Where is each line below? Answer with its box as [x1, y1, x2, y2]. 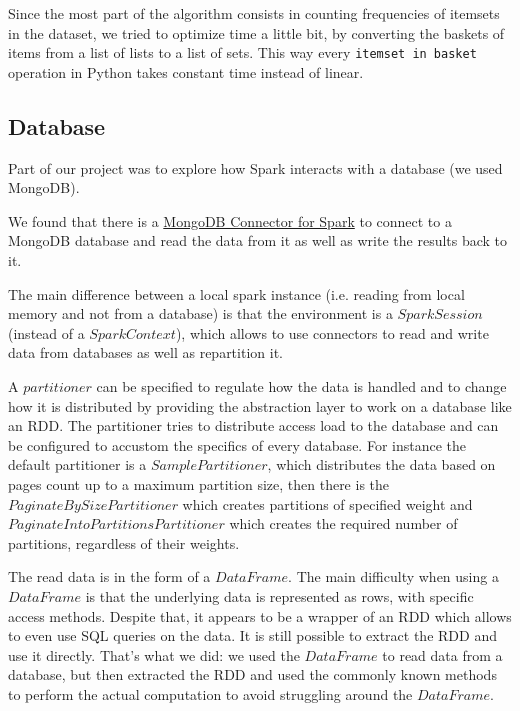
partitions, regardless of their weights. [8, 532, 240, 553]
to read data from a [382, 644, 503, 665]
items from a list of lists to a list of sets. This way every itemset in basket [8, 42, 477, 63]
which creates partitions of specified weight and [182, 493, 473, 514]
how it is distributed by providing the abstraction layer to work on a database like [8, 395, 512, 416]
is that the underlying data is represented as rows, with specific [85, 585, 474, 606]
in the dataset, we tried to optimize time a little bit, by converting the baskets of [8, 22, 505, 43]
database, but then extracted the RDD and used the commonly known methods [8, 664, 497, 685]
